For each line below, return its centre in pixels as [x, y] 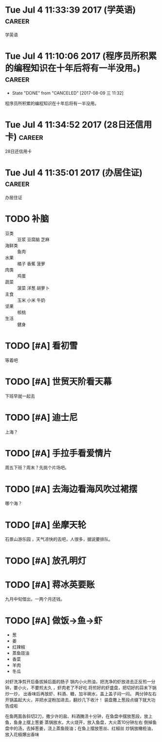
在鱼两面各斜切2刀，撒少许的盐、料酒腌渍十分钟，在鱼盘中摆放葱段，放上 [79, 716]
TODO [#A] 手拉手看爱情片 [58, 453]
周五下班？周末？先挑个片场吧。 [37, 467]
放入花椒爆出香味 [22, 735]
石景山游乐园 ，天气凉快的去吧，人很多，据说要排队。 [59, 539]
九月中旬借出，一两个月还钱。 [35, 599]
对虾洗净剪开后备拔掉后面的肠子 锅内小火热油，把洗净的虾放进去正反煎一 [78, 682]
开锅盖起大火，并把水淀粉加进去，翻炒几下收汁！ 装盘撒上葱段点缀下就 [76, 700]
